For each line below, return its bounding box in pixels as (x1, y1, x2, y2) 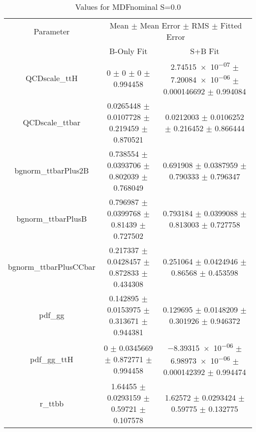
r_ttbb (39, 397, 64, 409)
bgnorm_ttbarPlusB (16, 213, 87, 225)
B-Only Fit (109, 45, 148, 57)
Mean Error (140, 20, 181, 31)
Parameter (33, 25, 70, 37)
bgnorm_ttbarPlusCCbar (8, 261, 96, 273)
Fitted (220, 20, 242, 31)
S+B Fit (190, 45, 220, 57)
